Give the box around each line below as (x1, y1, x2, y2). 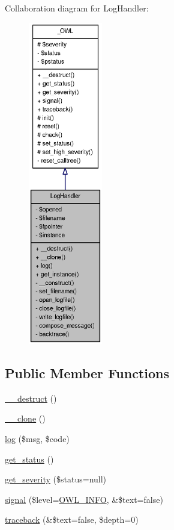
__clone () (5, 412, 46, 425)
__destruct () (5, 391, 57, 404)
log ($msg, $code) (5, 432, 70, 444)
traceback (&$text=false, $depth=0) (5, 513, 139, 526)
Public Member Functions (5, 363, 169, 382)
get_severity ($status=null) (5, 473, 107, 485)
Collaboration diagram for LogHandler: (5, 2, 149, 14)
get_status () (5, 452, 54, 465)
